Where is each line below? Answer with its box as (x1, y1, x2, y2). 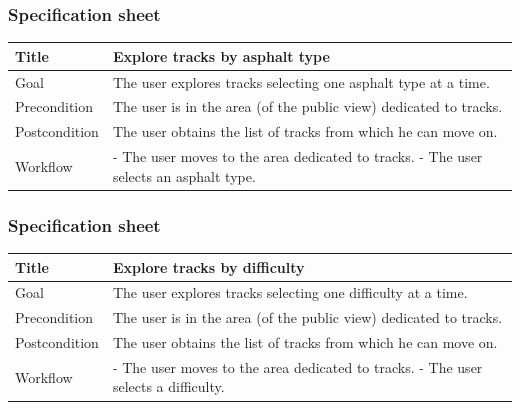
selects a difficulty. (112, 376, 225, 397)
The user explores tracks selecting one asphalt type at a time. (112, 71, 490, 92)
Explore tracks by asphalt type (112, 45, 330, 66)
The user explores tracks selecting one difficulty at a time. (112, 282, 468, 303)
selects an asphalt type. (112, 165, 256, 186)
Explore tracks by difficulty (112, 256, 305, 277)
